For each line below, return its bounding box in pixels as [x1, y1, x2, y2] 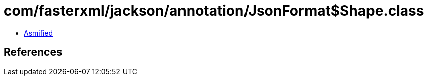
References [4, 46, 63, 59]
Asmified [24, 28, 53, 37]
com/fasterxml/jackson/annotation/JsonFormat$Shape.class [4, 2, 424, 19]
